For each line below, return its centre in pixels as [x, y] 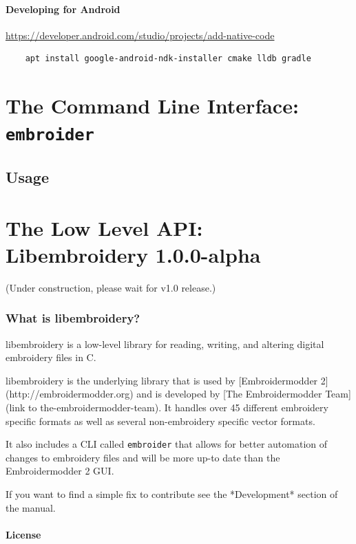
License [23, 534]
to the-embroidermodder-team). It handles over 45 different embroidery [178, 407]
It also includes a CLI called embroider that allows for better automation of [167, 444]
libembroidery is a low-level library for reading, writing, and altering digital [165, 344]
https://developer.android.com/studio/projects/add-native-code [140, 35]
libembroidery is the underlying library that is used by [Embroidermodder [162, 380]
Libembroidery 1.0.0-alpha [133, 254]
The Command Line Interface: [152, 106]
